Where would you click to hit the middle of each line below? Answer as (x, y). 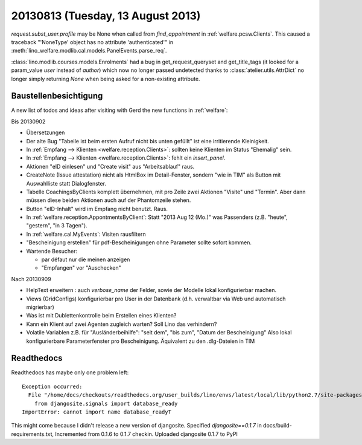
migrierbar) (40, 307)
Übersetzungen (46, 132)
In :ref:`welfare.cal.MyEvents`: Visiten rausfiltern (86, 234)
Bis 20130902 (28, 122)
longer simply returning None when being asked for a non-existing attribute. (106, 79)
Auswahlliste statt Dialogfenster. (66, 183)
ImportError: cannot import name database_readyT (97, 412)
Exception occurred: (52, 386)
